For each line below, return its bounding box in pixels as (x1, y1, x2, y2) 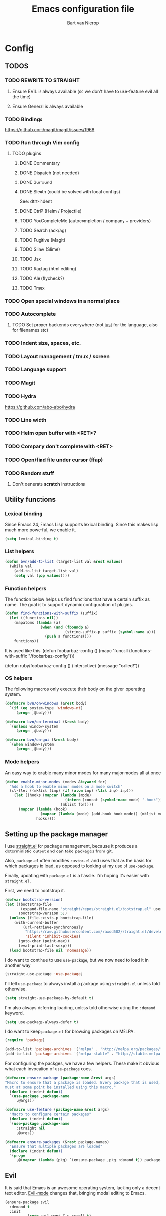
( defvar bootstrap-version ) (5, 897, 63, 902)
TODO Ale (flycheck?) (19, 275, 64, 281)
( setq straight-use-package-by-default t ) (5, 995, 94, 1000)
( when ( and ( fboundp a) (40, 625, 90, 630)
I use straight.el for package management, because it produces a (5, 843, 138, 849)
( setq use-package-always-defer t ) (5, 1019, 79, 1025)
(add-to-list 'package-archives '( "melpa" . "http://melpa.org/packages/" (5, 1047, 163, 1052)
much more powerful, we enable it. (5, 527, 76, 533)
